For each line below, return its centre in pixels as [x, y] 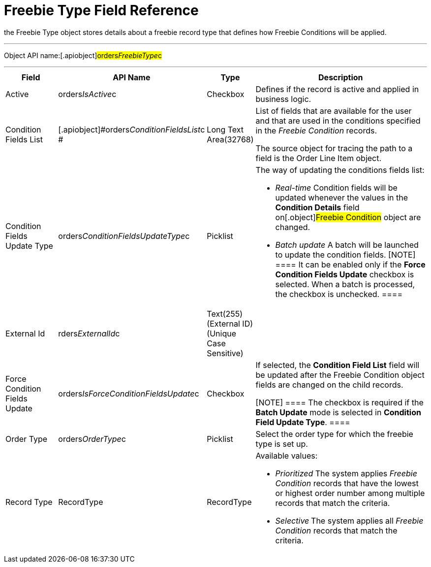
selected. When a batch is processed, [345, 284]
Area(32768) [230, 139]
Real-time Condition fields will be [336, 187]
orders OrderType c [92, 439]
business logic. [283, 99]
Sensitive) [225, 353]
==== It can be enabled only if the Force [350, 264]
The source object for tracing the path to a [334, 148]
